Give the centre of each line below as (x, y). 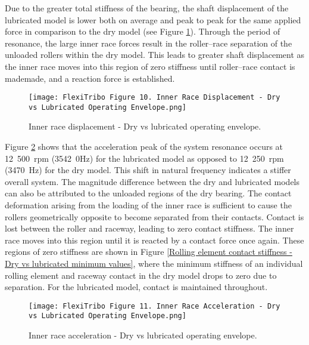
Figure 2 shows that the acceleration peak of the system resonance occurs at (144, 147)
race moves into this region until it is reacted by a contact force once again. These (154, 240)
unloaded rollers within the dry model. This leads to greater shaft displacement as (155, 55)
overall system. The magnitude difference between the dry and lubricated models (152, 181)
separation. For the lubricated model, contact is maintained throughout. (136, 287)
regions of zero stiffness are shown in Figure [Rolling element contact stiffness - (149, 252)
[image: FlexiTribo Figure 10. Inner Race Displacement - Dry (154, 98)
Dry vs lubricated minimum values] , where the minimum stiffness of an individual (154, 263)
